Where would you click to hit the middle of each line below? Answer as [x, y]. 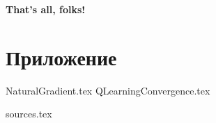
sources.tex [29, 114]
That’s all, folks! [46, 9]
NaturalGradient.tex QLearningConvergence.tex [108, 90]
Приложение [61, 57]
